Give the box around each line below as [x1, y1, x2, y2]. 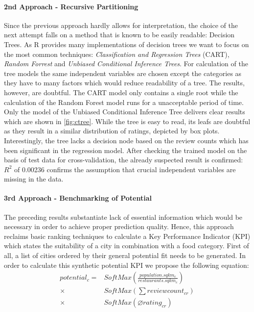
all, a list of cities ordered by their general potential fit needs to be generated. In [4, 250, 246, 260]
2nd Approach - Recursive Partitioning [4, 1, 139, 11]
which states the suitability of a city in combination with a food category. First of [4, 240, 249, 251]
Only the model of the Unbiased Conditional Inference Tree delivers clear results [4, 106, 245, 117]
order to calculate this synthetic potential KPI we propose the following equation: [4, 260, 249, 270]
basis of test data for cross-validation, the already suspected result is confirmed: [4, 155, 243, 165]
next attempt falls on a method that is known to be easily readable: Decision [4, 29, 235, 40]
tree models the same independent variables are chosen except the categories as [4, 68, 242, 78]
